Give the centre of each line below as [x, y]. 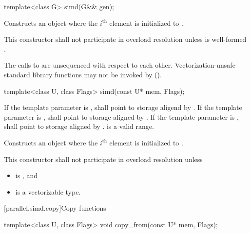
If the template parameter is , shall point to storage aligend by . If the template [123, 107]
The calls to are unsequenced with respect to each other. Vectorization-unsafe [120, 65]
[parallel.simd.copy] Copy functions [55, 208]
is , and [26, 175]
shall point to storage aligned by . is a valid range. [79, 126]
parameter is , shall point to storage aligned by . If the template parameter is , [121, 116]
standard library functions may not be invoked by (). [83, 74]
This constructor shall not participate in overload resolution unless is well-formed [125, 39]
